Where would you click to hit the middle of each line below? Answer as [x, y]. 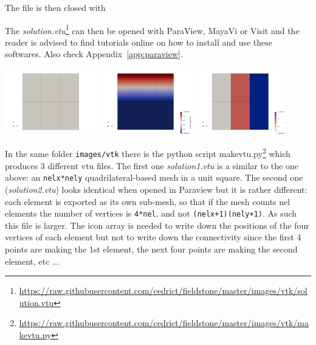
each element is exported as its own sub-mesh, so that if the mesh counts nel [148, 201]
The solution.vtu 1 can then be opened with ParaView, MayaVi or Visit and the [152, 29]
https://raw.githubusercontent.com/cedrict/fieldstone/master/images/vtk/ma [164, 323]
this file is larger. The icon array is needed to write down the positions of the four [157, 225]
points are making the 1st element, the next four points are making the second [151, 249]
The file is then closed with [55, 7]
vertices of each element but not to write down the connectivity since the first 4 [153, 237]
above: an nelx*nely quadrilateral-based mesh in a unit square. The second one [154, 177]
